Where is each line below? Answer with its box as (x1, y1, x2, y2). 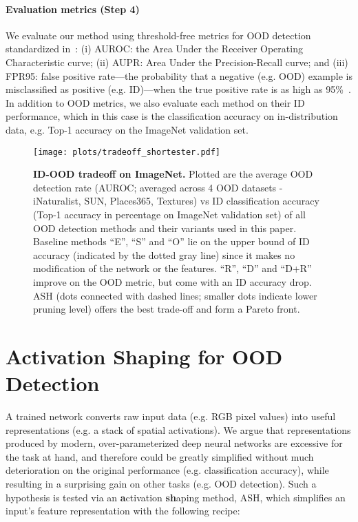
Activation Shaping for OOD (6, 342, 283, 370)
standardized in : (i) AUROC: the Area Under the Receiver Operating (6, 41, 303, 56)
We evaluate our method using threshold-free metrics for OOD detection (6, 28, 311, 42)
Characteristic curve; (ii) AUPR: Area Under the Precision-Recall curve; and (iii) (6, 54, 348, 69)
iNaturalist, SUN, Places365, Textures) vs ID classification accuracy (33, 194, 319, 208)
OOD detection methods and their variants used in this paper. (33, 220, 297, 235)
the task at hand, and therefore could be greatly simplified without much (6, 449, 314, 463)
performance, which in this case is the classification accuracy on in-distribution (6, 109, 338, 123)
